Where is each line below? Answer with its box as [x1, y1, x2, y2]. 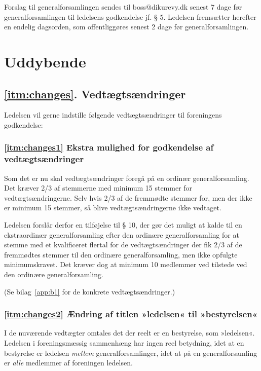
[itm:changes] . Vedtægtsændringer [4, 86, 186, 101]
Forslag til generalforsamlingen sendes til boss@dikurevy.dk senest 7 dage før [4, 2, 242, 12]
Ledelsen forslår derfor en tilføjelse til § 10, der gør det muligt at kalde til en [4, 219, 242, 230]
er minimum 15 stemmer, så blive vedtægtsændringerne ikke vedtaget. [4, 202, 221, 213]
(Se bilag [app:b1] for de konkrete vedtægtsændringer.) [4, 286, 175, 296]
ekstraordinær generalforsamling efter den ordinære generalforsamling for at [4, 229, 239, 240]
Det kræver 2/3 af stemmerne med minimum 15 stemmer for [4, 182, 193, 193]
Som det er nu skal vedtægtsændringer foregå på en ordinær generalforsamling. [4, 172, 249, 183]
